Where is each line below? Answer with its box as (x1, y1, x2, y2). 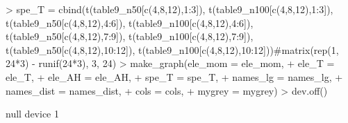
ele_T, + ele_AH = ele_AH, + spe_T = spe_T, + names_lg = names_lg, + (6, 69, 343, 84)
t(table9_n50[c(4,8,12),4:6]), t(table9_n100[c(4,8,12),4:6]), (6, 15, 254, 30)
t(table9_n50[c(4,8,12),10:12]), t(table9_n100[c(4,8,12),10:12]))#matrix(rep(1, (6, 42, 339, 57)
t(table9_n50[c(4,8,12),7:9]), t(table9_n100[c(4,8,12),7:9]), (6, 29, 254, 44)
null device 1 (6, 106, 59, 121)
